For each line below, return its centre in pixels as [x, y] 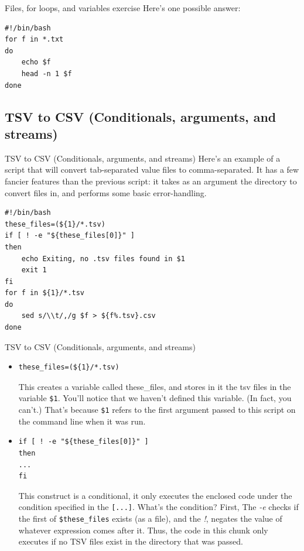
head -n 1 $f [47, 73]
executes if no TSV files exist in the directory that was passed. [131, 541]
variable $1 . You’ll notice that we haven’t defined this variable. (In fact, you [155, 398]
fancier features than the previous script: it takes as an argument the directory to [151, 181]
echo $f [36, 62]
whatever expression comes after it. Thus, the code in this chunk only [143, 530]
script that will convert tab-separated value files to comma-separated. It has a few [152, 170]
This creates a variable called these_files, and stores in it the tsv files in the [155, 386]
